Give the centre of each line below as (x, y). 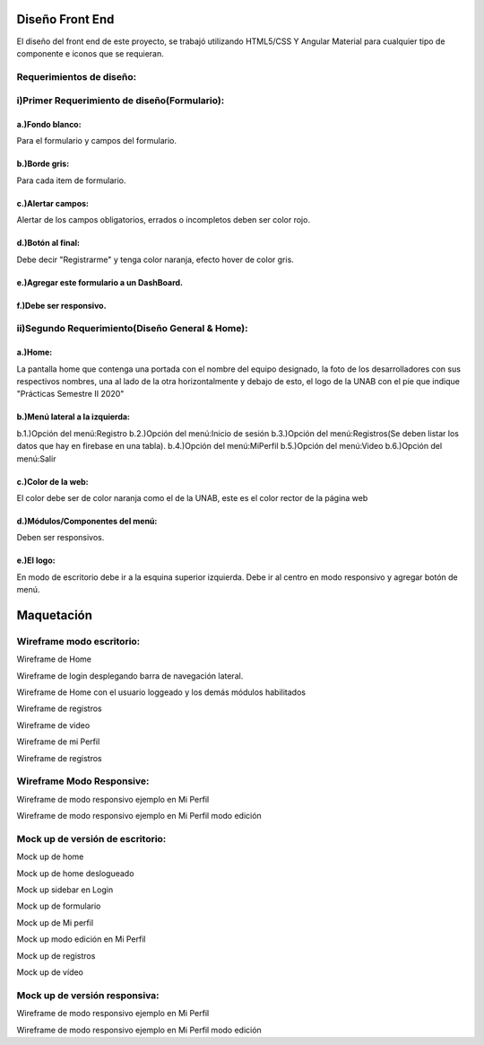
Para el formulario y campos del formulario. (97, 141)
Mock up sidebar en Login (65, 890)
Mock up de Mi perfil (55, 922)
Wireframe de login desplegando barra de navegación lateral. (130, 676)
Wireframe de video (53, 725)
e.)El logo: (36, 560)
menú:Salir (36, 459)
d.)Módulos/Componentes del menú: (87, 521)
